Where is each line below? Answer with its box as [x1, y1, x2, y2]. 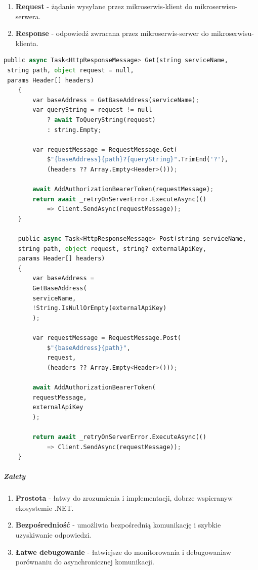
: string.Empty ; [47, 126, 102, 134]
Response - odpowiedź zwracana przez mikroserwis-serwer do [15, 28, 209, 38]
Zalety [4, 471, 26, 481]
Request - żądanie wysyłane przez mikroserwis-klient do [15, 1, 193, 11]
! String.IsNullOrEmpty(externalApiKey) [32, 304, 167, 312]
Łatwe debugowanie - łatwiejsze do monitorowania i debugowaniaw [15, 546, 231, 557]
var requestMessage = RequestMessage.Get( [32, 146, 178, 153]
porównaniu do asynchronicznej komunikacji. [15, 556, 154, 567]
